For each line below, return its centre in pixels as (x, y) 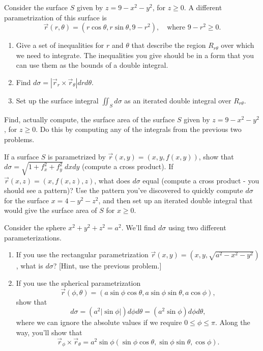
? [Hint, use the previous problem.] (107, 266)
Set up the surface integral (57, 100)
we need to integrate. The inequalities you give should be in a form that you (135, 55)
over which (238, 45)
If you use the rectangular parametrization (82, 254)
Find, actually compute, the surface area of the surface (90, 119)
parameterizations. (33, 237)
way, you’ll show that (49, 332)
